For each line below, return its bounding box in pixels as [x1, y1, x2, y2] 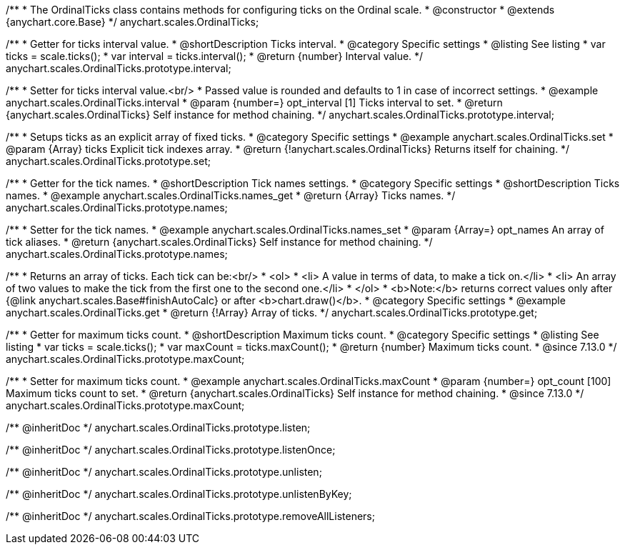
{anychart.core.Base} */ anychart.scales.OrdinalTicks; [6, 16, 259, 28]
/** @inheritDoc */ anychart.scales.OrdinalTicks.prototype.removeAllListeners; [6, 510, 375, 522]
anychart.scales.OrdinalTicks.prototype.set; [6, 155, 211, 167]
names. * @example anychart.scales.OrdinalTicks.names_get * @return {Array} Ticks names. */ [6, 189, 456, 201]
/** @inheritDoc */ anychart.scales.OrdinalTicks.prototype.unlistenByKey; [6, 488, 352, 500]
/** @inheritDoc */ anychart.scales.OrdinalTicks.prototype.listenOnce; [6, 444, 336, 456]
